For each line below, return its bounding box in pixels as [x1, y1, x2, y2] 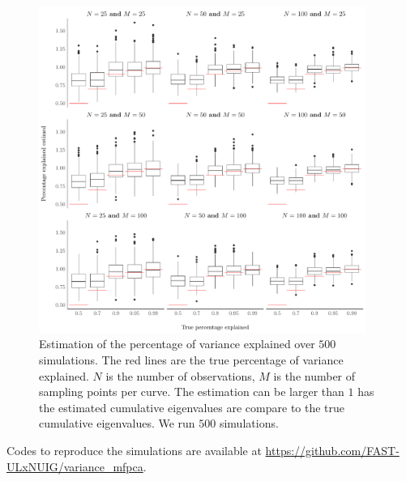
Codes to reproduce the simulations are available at [6, 441, 262, 458]
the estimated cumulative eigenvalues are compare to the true [39, 398, 345, 415]
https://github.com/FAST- [265, 441, 400, 458]
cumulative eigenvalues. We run [39, 415, 195, 432]
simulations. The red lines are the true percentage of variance [39, 351, 344, 368]
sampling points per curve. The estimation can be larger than [39, 383, 344, 400]
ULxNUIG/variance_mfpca [6, 458, 143, 475]
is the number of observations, [105, 367, 255, 384]
